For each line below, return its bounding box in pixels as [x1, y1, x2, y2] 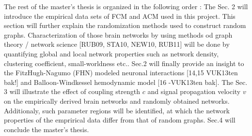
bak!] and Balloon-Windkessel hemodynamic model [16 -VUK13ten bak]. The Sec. [4, 77, 248, 87]
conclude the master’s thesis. [4, 124, 89, 134]
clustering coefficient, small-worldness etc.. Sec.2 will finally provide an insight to [4, 58, 244, 68]
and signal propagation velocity [147, 86, 241, 96]
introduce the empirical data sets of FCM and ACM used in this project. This [4, 11, 236, 21]
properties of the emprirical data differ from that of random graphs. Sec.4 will [4, 115, 236, 125]
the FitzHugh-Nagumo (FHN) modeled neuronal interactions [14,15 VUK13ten [4, 68, 238, 78]
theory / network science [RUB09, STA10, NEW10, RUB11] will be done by [4, 39, 230, 49]
